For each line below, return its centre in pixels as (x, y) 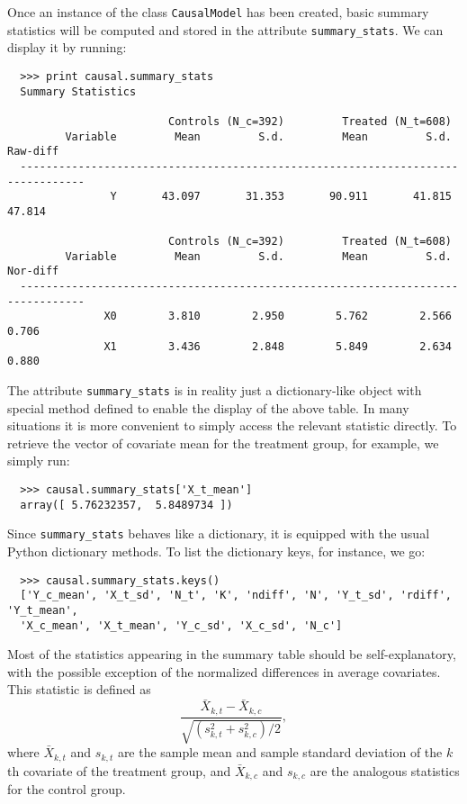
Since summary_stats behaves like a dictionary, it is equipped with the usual (219, 533)
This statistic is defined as (79, 689)
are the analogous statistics (385, 770)
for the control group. (67, 789)
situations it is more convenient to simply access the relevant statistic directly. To (232, 425)
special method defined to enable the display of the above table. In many (208, 407)
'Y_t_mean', (43, 610)
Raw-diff (33, 152)
